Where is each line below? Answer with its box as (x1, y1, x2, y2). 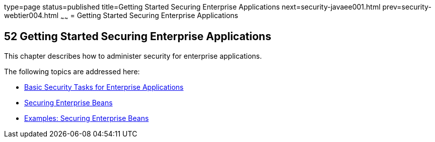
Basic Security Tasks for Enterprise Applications (24, 82, 184, 91)
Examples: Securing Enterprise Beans (24, 113, 149, 122)
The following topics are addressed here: (4, 67, 140, 76)
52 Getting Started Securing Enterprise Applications (4, 30, 271, 43)
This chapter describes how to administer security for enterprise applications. (4, 51, 262, 60)
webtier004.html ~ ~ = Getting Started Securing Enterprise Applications (4, 11, 238, 22)
